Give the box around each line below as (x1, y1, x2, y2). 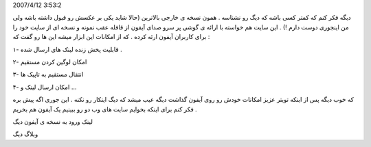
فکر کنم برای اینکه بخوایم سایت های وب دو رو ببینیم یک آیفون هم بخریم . (12, 105, 197, 113)
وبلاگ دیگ (12, 130, 38, 138)
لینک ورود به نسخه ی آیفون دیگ (12, 117, 93, 126)
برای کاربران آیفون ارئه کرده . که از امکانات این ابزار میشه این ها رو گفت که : (12, 33, 210, 41)
